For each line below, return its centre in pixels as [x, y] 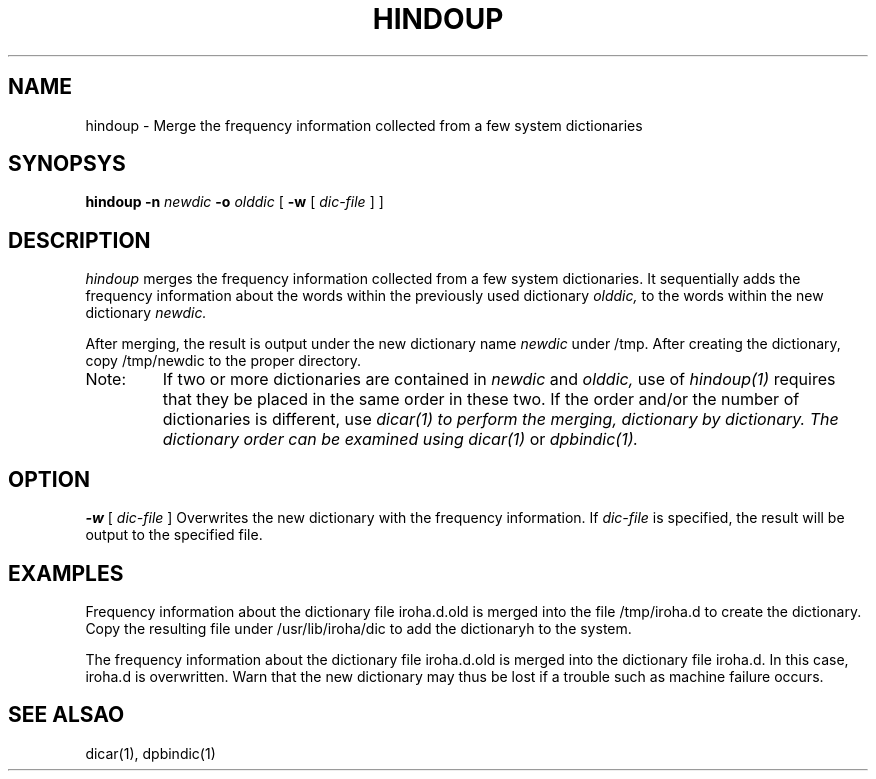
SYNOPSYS [67, 164]
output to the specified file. [174, 535]
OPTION [49, 479]
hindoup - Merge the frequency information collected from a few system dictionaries [364, 125]
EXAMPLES [66, 573]
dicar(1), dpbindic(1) [150, 753]
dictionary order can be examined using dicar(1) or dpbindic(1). [400, 439]
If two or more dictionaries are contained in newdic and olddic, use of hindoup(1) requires [499, 379]
